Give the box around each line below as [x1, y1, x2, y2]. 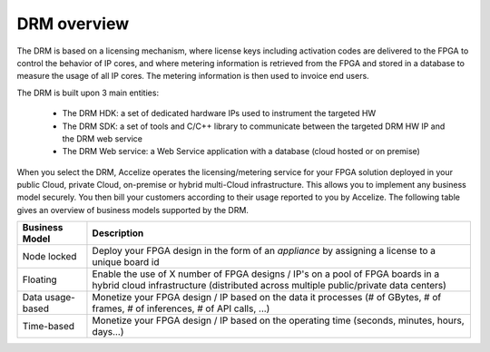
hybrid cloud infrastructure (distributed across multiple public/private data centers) [92, 279, 446, 292]
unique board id [92, 256, 160, 269]
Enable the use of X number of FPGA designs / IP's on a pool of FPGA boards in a [92, 268, 440, 280]
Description [92, 227, 144, 240]
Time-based [22, 320, 75, 333]
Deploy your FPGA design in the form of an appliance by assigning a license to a [92, 245, 436, 258]
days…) [92, 326, 124, 338]
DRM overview [16, 14, 130, 34]
